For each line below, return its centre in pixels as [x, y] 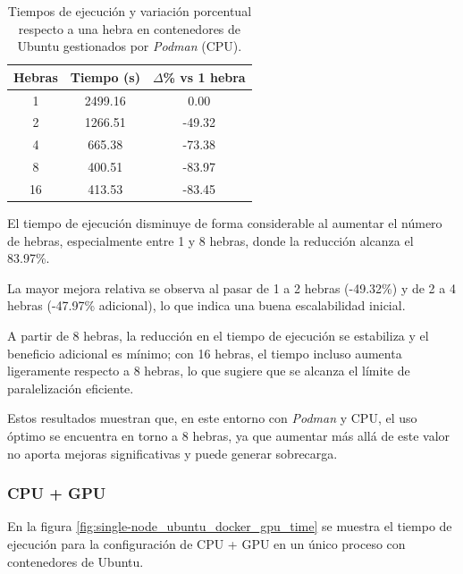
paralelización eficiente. [71, 388]
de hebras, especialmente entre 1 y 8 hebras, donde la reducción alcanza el [210, 240]
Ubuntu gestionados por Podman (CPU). [130, 46]
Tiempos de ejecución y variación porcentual [130, 11]
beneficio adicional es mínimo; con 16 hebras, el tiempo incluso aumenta [205, 353]
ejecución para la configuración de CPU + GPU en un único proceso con [206, 544]
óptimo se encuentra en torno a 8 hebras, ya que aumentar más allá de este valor [229, 436]
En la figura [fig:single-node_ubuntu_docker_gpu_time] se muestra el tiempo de [230, 526]
